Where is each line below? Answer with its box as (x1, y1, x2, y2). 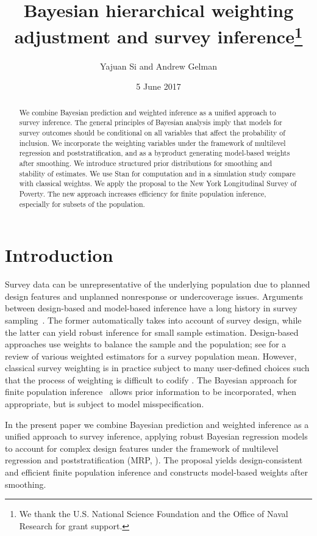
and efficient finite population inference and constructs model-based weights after (5, 466, 308, 479)
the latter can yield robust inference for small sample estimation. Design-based (5, 325, 299, 338)
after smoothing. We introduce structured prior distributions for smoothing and (19, 158, 272, 168)
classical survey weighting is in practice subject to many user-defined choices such (5, 361, 310, 374)
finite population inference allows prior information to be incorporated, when (5, 385, 296, 398)
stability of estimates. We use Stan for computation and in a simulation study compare (19, 168, 296, 178)
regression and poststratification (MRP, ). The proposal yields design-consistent (5, 454, 303, 466)
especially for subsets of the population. (19, 198, 145, 209)
